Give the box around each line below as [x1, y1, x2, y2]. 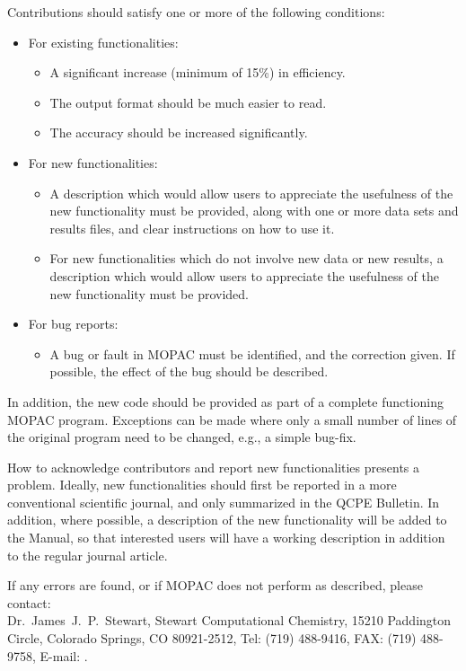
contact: [7, 593, 51, 612]
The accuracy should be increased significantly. [49, 123, 308, 142]
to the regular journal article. [7, 545, 168, 564]
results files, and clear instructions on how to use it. [49, 218, 335, 237]
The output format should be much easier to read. [49, 93, 327, 111]
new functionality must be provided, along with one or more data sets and [49, 201, 459, 220]
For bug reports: [28, 314, 119, 333]
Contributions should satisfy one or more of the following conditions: [7, 3, 385, 21]
